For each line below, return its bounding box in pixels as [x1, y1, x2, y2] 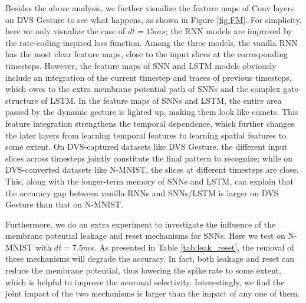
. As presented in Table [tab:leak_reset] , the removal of [94, 241, 294, 253]
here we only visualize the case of [5, 25, 126, 37]
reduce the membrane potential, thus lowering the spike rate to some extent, [5, 264, 281, 276]
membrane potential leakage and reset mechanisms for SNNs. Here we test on [5, 229, 285, 242]
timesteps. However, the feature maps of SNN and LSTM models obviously [5, 59, 277, 71]
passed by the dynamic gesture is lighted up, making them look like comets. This [5, 106, 298, 118]
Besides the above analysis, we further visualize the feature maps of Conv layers [5, 2, 294, 14]
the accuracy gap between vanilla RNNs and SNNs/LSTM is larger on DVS [5, 186, 279, 199]
